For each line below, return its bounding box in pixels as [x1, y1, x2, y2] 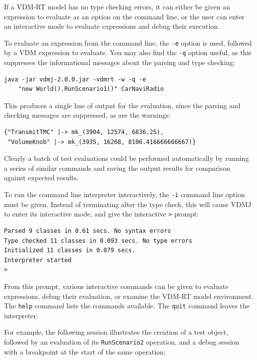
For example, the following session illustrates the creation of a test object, [4, 327, 228, 337]
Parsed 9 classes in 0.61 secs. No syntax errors [4, 227, 171, 234]
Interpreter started [4, 256, 72, 264]
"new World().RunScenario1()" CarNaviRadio [18, 85, 164, 93]
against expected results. [4, 172, 79, 183]
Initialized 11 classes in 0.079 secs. [4, 247, 135, 254]
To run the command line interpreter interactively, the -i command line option [4, 189, 245, 200]
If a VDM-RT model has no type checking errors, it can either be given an [4, 1, 230, 11]
